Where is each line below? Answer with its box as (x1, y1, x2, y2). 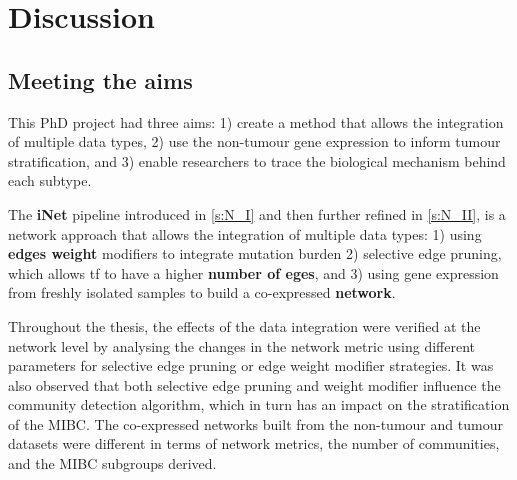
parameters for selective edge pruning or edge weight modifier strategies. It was (8, 355, 494, 376)
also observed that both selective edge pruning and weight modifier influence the (8, 374, 501, 395)
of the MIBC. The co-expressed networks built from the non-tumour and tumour (8, 413, 503, 434)
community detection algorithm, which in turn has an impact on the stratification (8, 394, 510, 415)
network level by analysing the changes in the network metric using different (8, 335, 476, 356)
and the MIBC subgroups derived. (8, 453, 217, 474)
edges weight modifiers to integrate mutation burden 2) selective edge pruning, (8, 243, 502, 264)
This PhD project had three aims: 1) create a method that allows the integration (8, 111, 504, 132)
